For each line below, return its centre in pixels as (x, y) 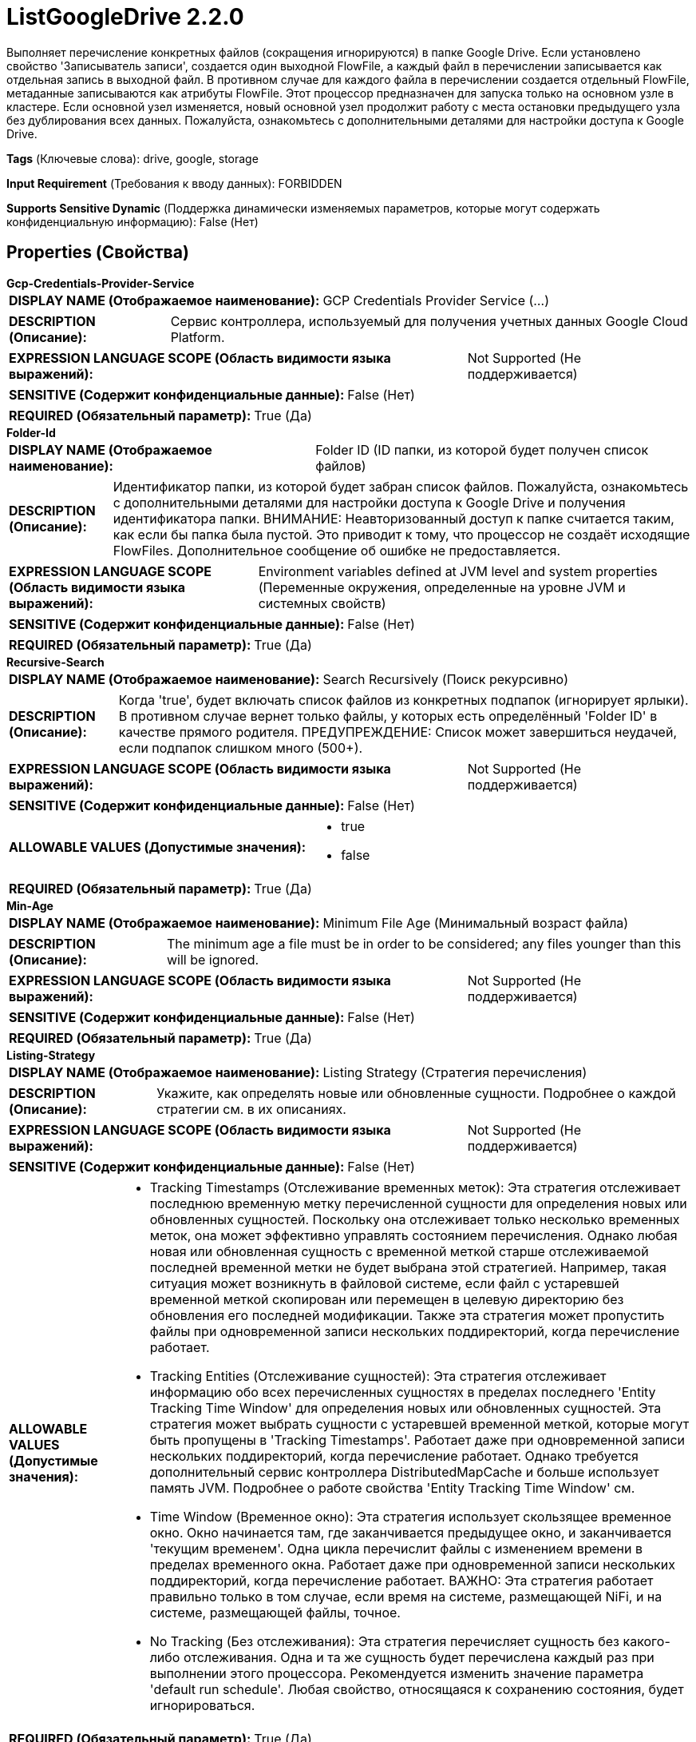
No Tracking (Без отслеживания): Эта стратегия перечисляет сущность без (385, 1641)
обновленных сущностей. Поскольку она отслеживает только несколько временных (415, 1219)
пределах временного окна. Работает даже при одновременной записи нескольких (412, 1564)
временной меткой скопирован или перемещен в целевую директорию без (387, 1299)
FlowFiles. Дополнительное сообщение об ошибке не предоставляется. (337, 550)
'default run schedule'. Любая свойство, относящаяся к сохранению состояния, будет (417, 1689)
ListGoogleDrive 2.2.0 (125, 17)
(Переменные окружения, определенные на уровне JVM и (442, 587)
